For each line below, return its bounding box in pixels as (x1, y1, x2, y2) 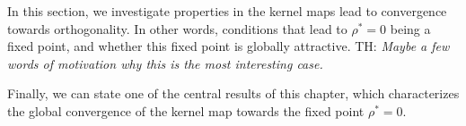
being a (390, 19, 431, 38)
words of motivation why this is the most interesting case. (7, 54, 323, 72)
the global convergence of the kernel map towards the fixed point (7, 101, 365, 120)
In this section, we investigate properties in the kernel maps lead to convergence (7, 2, 447, 20)
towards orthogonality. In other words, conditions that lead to (7, 19, 347, 38)
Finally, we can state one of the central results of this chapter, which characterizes (7, 84, 460, 103)
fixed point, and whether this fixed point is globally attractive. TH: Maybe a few (7, 37, 450, 55)
